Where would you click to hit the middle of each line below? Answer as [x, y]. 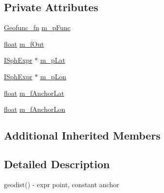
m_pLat [53, 60]
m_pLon [53, 76]
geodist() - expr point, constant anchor [62, 184]
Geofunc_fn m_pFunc [37, 27]
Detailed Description [57, 164]
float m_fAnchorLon [35, 109]
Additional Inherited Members [82, 135]
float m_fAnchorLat [34, 93]
